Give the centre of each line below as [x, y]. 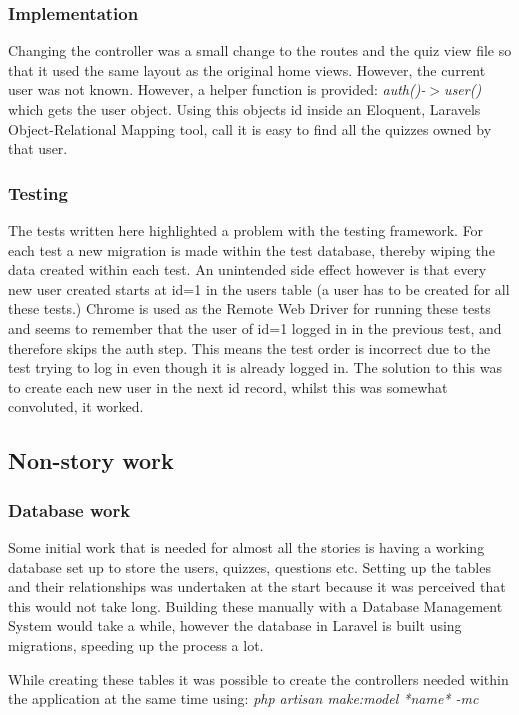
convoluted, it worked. [76, 406]
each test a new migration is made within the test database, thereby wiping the [251, 249]
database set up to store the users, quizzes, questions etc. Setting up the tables [249, 566]
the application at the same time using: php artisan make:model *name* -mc [243, 698]
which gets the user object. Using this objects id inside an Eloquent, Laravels [244, 109]
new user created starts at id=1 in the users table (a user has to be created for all [259, 288]
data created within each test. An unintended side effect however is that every [247, 269]
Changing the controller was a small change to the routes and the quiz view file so [260, 50]
